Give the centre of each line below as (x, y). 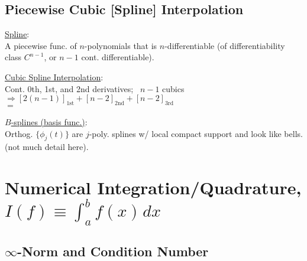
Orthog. (19, 133)
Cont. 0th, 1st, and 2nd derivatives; (69, 88)
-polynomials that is (121, 45)
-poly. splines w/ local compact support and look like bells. (196, 133)
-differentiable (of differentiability (225, 45)
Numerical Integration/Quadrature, (153, 187)
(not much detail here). (47, 147)
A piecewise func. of (41, 45)
